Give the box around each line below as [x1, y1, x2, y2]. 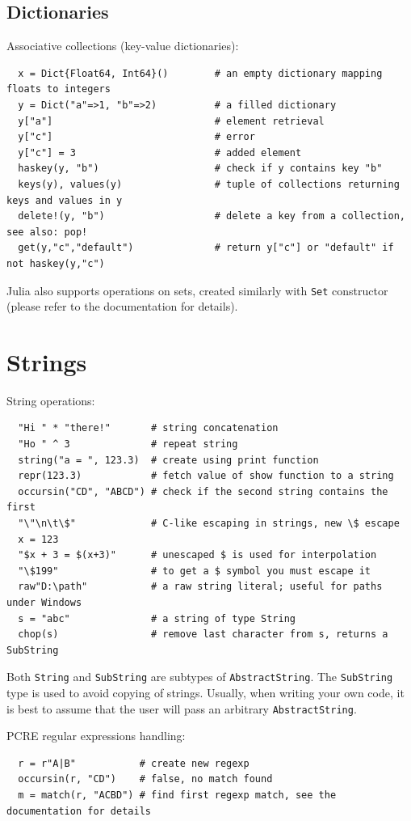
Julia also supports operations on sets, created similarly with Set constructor [6, 281, 388, 298]
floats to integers [6, 83, 111, 95]
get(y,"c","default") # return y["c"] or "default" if [18, 242, 394, 254]
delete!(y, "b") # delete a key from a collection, [18, 210, 405, 222]
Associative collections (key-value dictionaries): [6, 37, 239, 54]
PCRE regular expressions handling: [6, 727, 186, 744]
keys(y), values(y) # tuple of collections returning [18, 178, 400, 190]
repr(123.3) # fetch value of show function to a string [18, 470, 394, 482]
